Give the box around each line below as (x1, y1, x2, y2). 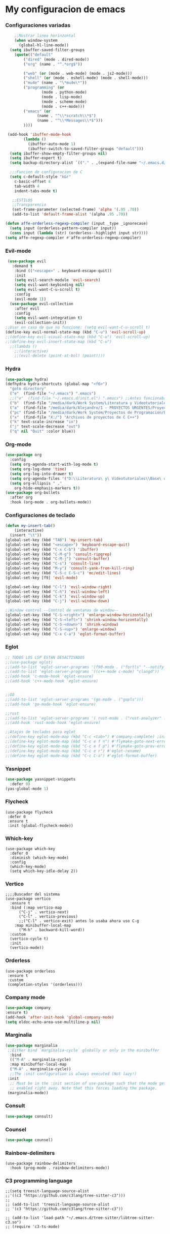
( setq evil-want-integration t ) (14, 315, 82, 321)
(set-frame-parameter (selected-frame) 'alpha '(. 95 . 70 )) (12, 207, 139, 212)
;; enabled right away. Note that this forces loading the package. (10, 1086, 157, 1091)
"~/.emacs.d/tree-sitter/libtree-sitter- (66, 1215, 155, 1221)
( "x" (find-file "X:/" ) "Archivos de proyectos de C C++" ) (10, 414, 139, 420)
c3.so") (5, 1220, 22, 1225)
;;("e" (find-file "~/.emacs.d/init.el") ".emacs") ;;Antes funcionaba (10, 396, 166, 401)
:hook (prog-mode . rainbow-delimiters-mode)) (10, 1165, 110, 1170)
